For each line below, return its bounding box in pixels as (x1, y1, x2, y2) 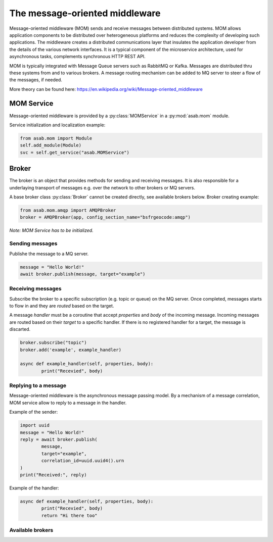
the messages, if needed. (9, 77, 63, 83)
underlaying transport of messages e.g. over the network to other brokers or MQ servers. (9, 184, 196, 190)
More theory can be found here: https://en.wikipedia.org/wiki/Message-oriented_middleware (9, 86, 203, 92)
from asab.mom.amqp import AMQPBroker (20, 208, 116, 213)
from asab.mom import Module (20, 135, 93, 141)
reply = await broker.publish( (20, 437, 98, 442)
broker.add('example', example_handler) (20, 347, 121, 353)
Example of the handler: (9, 485, 59, 491)
